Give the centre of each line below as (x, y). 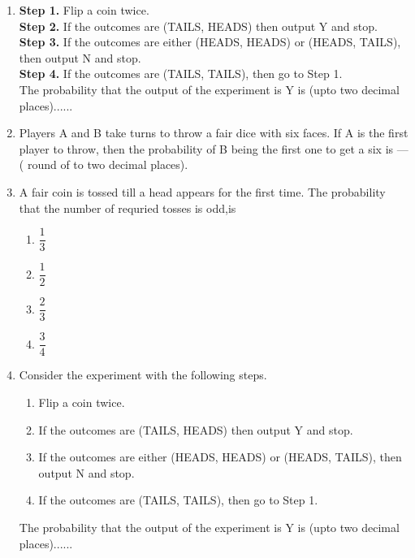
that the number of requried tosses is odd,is (128, 208)
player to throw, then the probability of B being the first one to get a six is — (214, 148)
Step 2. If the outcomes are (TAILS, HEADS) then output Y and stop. (198, 26)
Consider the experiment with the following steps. (143, 375)
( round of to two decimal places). (104, 164)
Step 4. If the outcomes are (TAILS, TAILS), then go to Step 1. (181, 74)
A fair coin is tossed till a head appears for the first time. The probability (202, 191)
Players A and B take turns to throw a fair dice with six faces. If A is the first (214, 133)
